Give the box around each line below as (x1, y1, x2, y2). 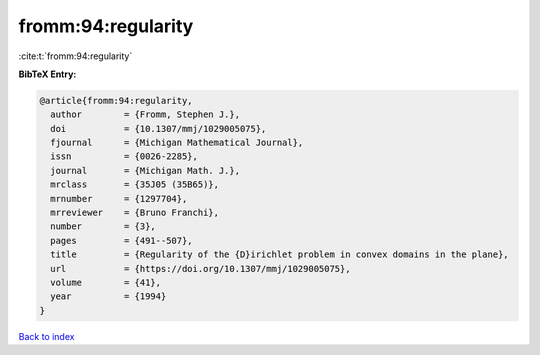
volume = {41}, (50, 277, 162, 288)
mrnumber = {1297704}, (50, 193, 188, 204)
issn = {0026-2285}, (50, 151, 199, 162)
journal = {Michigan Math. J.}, (50, 165, 240, 176)
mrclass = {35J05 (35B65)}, (50, 179, 220, 190)
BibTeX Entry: (18, 68, 77, 80)
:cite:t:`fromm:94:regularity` (18, 50, 133, 62)
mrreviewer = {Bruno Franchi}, (50, 207, 220, 219)
